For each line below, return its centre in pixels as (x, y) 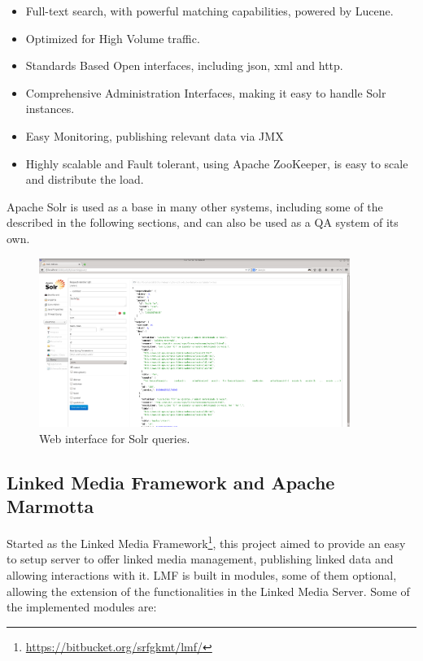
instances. (50, 109)
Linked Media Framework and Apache (171, 482)
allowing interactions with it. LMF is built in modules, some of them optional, (202, 574)
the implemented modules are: (82, 607)
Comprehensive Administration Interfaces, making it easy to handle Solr (206, 92)
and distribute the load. (85, 179)
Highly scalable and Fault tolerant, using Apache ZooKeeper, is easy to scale (217, 163)
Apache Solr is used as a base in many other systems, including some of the (195, 206)
